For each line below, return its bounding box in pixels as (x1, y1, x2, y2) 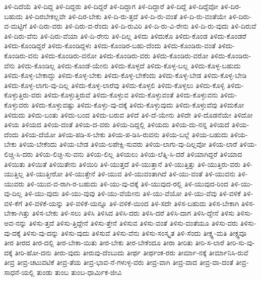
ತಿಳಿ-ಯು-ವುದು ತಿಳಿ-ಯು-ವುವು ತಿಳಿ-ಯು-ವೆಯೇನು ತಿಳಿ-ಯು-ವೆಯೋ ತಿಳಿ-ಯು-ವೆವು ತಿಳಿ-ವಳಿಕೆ (24, 188, 241, 199)
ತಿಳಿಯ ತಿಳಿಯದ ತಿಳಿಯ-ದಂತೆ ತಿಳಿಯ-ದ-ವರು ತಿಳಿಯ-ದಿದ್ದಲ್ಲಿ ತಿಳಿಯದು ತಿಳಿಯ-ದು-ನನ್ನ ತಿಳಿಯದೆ (4, 119, 230, 130)
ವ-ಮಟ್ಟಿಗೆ (4, 21, 27, 31)
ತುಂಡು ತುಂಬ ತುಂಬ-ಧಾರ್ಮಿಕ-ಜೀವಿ (36, 267, 122, 277)
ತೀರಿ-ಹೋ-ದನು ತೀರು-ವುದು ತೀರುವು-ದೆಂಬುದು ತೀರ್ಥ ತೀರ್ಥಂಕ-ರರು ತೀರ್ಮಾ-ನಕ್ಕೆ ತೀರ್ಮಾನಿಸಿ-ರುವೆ (15, 247, 248, 257)
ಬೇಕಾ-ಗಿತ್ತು (4, 208, 30, 218)
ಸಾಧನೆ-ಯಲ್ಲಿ (4, 267, 35, 277)
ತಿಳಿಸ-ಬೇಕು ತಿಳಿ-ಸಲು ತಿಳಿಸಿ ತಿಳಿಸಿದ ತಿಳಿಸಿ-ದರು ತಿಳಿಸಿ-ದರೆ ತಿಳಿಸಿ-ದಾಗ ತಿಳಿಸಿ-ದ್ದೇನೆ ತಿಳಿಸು (32, 208, 235, 218)
